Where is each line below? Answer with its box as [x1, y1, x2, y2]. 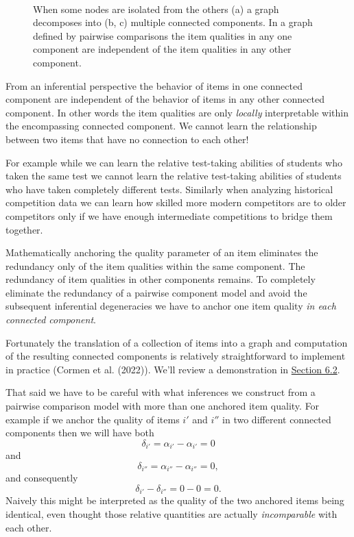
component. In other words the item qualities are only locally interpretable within [5, 105, 349, 119]
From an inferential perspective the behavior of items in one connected [5, 78, 303, 92]
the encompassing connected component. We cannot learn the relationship [5, 118, 317, 133]
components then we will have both [5, 425, 154, 440]
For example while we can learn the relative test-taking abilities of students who [5, 155, 342, 169]
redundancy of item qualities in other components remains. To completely [5, 272, 316, 286]
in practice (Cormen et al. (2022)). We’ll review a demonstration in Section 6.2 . [5, 362, 340, 376]
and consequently [5, 471, 78, 485]
